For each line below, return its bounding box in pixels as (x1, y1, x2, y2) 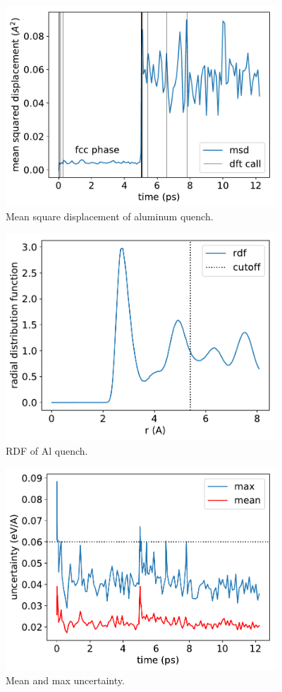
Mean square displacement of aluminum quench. (6, 209, 214, 224)
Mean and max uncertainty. (6, 672, 125, 687)
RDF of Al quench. (6, 443, 88, 458)
